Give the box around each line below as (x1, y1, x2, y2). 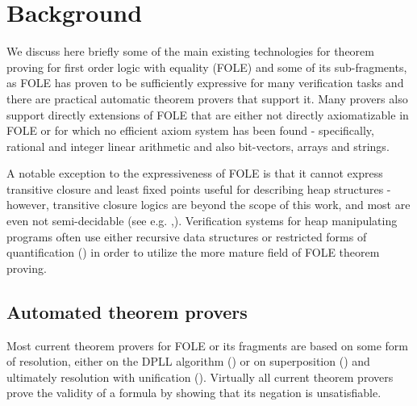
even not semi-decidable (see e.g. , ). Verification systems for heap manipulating (6, 212, 398, 229)
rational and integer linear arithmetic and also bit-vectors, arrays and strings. (6, 137, 390, 154)
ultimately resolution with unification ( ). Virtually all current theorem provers (6, 368, 394, 385)
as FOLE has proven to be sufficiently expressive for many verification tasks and (6, 74, 404, 91)
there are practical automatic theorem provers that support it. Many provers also (6, 90, 408, 107)
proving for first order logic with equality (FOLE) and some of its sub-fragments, (6, 58, 407, 75)
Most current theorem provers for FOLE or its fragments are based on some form (6, 337, 409, 354)
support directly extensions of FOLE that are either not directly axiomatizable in (6, 106, 409, 123)
